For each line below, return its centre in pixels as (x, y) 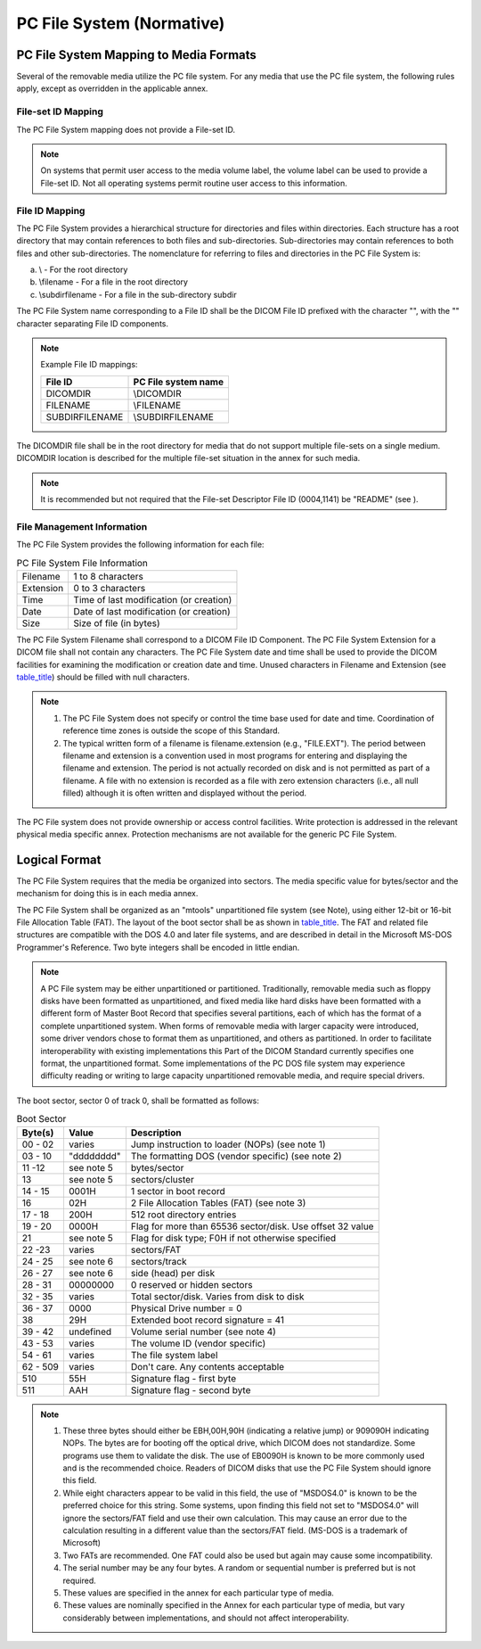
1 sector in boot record (178, 1191)
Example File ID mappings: (89, 365)
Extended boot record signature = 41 (208, 1320)
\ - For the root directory (83, 270)
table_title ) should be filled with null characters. (103, 677)
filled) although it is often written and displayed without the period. (185, 793)
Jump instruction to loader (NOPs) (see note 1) (228, 1144)
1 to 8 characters (109, 576)
